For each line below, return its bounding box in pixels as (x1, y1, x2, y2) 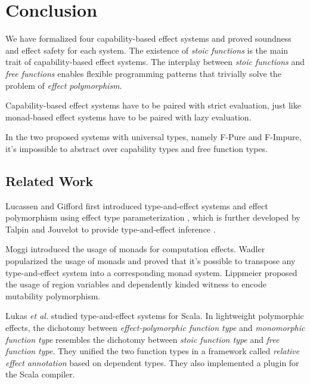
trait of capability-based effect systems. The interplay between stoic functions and (5, 55, 305, 68)
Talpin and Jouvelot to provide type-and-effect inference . (5, 222, 216, 235)
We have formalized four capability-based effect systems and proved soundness (5, 32, 292, 45)
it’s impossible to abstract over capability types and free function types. (5, 142, 268, 154)
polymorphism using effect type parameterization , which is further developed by (5, 211, 300, 224)
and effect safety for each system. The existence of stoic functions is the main (5, 44, 289, 56)
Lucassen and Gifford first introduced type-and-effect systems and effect (5, 199, 268, 212)
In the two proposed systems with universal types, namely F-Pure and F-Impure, (5, 131, 302, 143)
